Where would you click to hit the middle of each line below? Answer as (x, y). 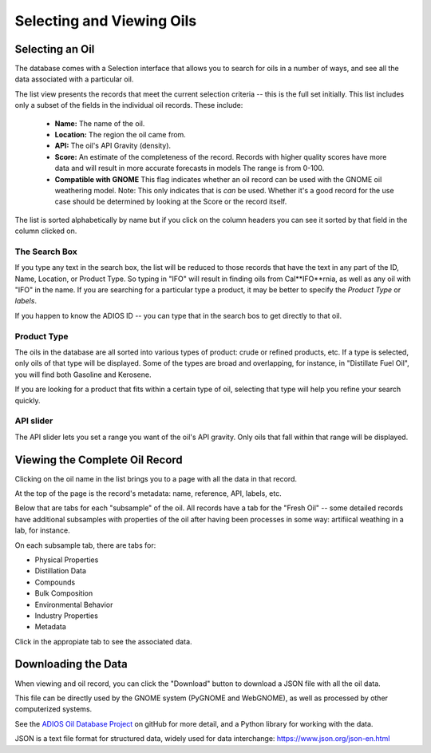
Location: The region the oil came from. (121, 135)
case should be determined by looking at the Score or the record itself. (171, 202)
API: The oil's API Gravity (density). (113, 146)
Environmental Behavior (74, 604)
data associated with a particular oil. (74, 79)
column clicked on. (46, 231)
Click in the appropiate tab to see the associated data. (103, 641)
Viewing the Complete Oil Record (99, 460)
